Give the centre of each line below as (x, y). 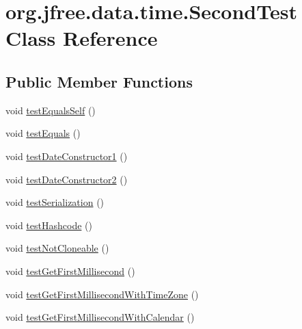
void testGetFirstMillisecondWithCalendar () (100, 317)
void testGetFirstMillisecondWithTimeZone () (102, 294)
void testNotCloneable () (57, 248)
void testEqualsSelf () (51, 110)
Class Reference (82, 38)
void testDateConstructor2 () (67, 179)
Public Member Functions (99, 81)
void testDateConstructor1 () (67, 156)
